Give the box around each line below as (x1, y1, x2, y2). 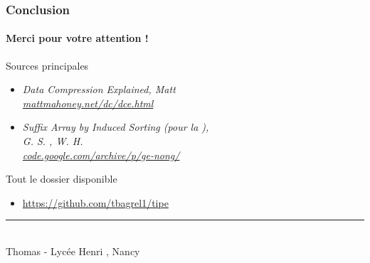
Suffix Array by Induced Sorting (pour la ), (22, 119, 209, 134)
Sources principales (6, 58, 89, 73)
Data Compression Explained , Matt (22, 82, 176, 97)
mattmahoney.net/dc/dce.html (22, 95, 154, 110)
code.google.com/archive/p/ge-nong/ (22, 147, 180, 162)
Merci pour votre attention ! (6, 31, 149, 45)
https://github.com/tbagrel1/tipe (22, 195, 169, 210)
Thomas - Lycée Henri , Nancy (6, 243, 140, 258)
